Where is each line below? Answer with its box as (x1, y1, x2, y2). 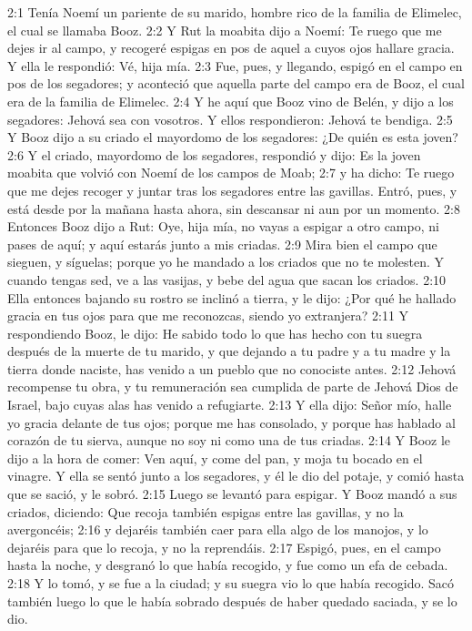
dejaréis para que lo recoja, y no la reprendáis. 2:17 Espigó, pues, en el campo (7, 537, 441, 556)
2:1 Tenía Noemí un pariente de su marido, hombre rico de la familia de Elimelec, (7, 3, 462, 21)
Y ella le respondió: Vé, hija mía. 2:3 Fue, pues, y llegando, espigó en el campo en (7, 56, 463, 75)
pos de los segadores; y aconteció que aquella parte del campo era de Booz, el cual (7, 74, 465, 93)
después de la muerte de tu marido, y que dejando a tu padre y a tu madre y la (7, 341, 451, 361)
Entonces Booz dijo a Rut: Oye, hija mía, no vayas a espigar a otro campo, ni (7, 217, 439, 236)
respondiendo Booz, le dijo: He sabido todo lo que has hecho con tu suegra (7, 323, 423, 342)
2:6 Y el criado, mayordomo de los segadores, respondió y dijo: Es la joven (7, 145, 421, 164)
